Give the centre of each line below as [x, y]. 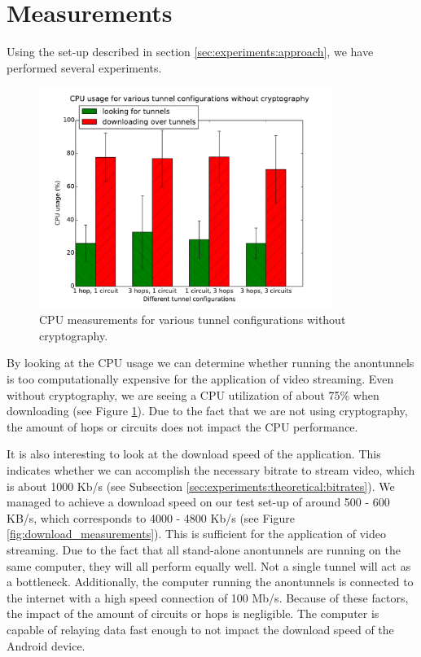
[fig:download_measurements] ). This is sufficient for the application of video [196, 534]
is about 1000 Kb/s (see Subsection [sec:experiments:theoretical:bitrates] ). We [201, 486]
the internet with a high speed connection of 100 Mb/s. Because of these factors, [208, 597]
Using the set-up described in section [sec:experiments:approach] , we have [190, 52]
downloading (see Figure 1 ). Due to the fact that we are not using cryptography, [207, 411]
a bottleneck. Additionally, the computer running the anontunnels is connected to [210, 582]
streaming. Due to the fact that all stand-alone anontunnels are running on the [204, 549]
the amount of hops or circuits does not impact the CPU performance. [182, 426]
